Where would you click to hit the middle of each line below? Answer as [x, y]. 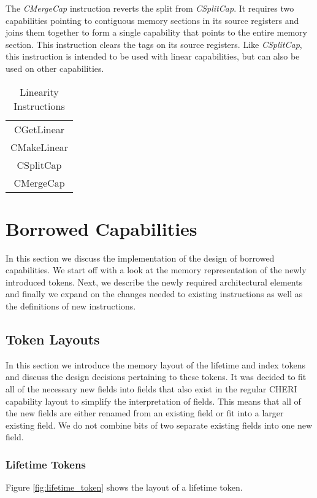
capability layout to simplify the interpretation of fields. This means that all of [153, 401]
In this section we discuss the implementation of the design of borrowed [140, 258]
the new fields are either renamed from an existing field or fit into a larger [145, 413]
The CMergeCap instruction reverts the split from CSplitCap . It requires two [150, 8]
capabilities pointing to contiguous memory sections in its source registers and [152, 20]
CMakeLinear [40, 147]
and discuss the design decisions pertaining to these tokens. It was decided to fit [156, 377]
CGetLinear [39, 129]
